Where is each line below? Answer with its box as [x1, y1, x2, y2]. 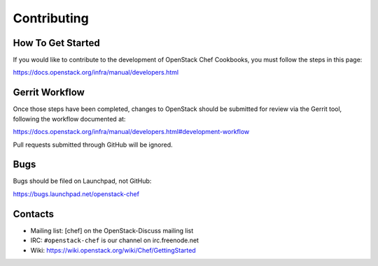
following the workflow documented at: [13, 114, 126, 123]
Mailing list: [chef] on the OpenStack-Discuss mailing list [30, 226, 194, 235]
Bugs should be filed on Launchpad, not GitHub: [13, 177, 152, 185]
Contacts [13, 208, 55, 220]
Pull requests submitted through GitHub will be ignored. [13, 140, 173, 149]
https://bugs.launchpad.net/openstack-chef [13, 189, 140, 198]
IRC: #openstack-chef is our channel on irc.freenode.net [30, 236, 199, 244]
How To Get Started [13, 37, 101, 49]
